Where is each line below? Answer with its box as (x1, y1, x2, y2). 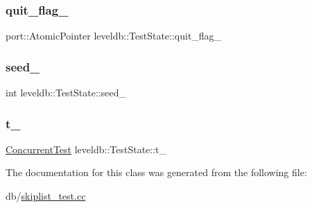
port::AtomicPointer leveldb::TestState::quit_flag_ (6, 28, 222, 43)
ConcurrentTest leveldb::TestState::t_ (6, 141, 167, 156)
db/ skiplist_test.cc (6, 189, 86, 203)
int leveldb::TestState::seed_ (6, 85, 126, 100)
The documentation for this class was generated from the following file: (6, 165, 307, 180)
